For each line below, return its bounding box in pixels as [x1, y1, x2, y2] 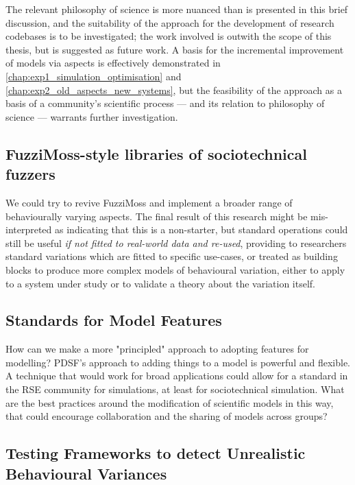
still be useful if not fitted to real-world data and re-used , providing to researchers [5, 235, 347, 250]
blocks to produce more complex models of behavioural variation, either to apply [5, 262, 345, 276]
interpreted [5, 222, 52, 237]
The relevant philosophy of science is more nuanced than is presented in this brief [5, 2, 348, 16]
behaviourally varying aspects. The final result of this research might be [5, 209, 308, 223]
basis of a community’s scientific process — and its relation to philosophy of [5, 96, 325, 110]
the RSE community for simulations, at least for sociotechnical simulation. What [5, 382, 345, 397]
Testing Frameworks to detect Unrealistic [5, 442, 306, 464]
